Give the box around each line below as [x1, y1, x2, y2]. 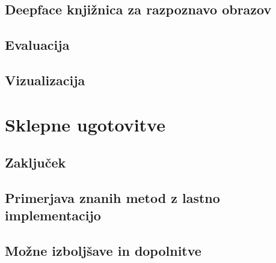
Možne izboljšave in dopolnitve [5, 241, 201, 260]
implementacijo [5, 206, 101, 225]
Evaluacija [5, 35, 70, 54]
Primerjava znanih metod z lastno [5, 188, 220, 207]
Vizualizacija [5, 70, 85, 89]
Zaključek [5, 153, 66, 172]
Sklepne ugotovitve [5, 112, 165, 136]
